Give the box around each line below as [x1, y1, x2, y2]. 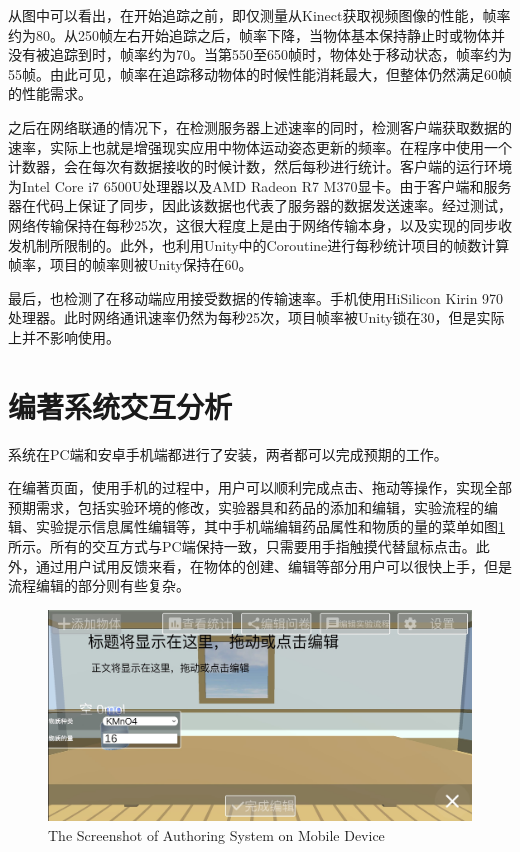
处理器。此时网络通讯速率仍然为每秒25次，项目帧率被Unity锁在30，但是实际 [8, 307, 505, 328]
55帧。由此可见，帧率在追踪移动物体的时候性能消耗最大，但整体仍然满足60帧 [8, 63, 512, 84]
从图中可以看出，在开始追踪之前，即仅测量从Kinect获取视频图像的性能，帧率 [8, 5, 511, 25]
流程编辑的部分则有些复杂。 [8, 575, 190, 596]
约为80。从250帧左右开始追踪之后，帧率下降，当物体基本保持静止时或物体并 [8, 24, 505, 45]
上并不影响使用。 [8, 326, 120, 347]
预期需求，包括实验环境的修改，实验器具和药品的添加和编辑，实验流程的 [8, 496, 484, 517]
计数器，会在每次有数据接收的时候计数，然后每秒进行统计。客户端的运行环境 [8, 156, 512, 177]
